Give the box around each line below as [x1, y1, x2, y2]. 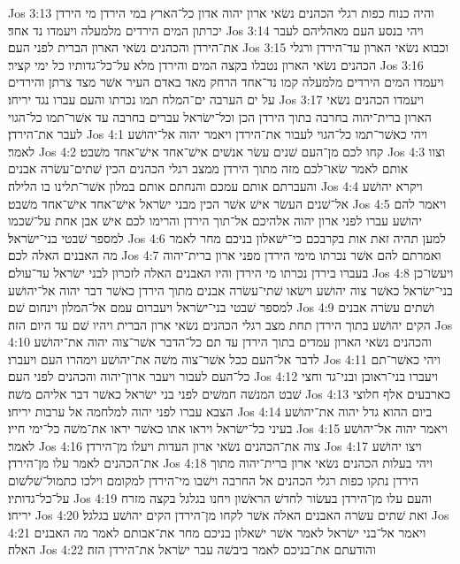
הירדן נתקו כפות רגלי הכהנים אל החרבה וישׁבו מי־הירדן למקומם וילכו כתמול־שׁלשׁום [8, 471, 419, 490]
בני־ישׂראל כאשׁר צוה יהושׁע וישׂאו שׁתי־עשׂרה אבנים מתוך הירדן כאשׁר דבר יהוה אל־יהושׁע [8, 280, 453, 299]
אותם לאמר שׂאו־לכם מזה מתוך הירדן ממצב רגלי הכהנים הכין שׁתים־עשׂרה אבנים [8, 159, 409, 178]
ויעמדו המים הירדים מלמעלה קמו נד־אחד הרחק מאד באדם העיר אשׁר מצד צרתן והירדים [8, 72, 444, 91]
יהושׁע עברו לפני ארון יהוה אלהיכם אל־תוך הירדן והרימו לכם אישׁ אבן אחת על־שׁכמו [8, 211, 422, 230]
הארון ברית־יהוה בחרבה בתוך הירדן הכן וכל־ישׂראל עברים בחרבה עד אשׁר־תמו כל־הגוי [8, 107, 432, 126]
